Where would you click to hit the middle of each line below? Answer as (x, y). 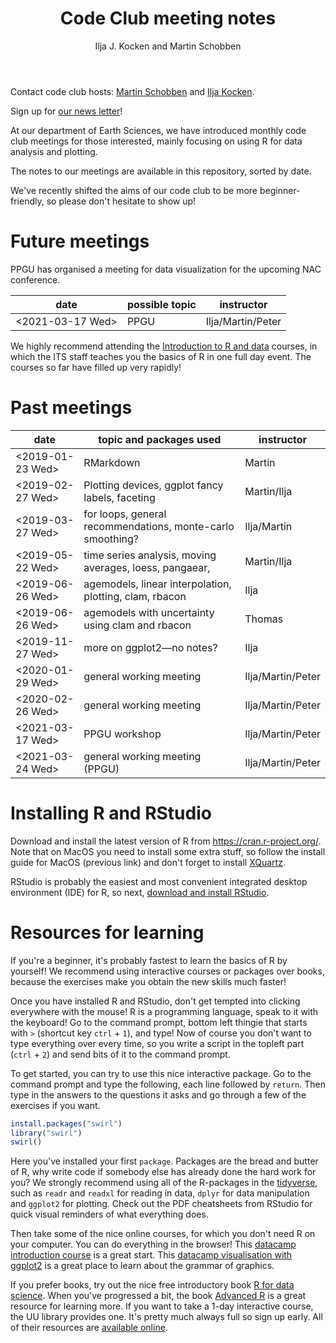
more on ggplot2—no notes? (150, 647)
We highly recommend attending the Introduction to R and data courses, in (164, 346)
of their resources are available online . (89, 1328)
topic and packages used (160, 439)
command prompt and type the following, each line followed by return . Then (168, 1084)
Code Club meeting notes (168, 18)
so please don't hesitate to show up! (121, 201)
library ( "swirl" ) (46, 1133)
